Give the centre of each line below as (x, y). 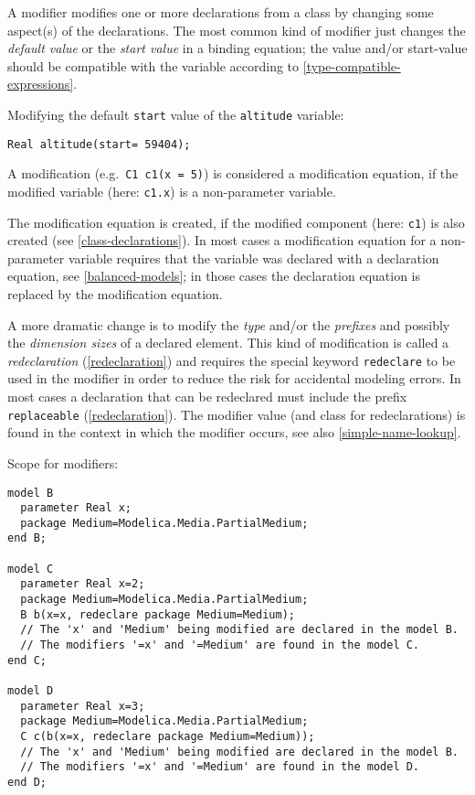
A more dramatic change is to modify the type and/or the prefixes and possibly (229, 324)
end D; (27, 782)
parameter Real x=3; (83, 706)
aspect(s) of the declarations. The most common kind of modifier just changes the (237, 30)
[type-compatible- (352, 65)
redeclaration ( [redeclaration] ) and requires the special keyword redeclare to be (232, 360)
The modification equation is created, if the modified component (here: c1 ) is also (236, 222)
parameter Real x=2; (83, 584)
